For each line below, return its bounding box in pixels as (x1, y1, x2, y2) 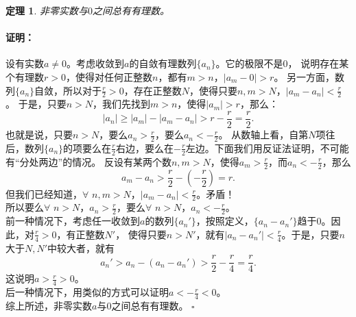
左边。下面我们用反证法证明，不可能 (185, 140, 349, 155)
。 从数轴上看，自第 (218, 127, 309, 142)
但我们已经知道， (5, 186, 82, 201)
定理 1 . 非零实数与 (5, 3, 88, 17)
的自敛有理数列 (129, 56, 197, 71)
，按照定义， (195, 214, 254, 228)
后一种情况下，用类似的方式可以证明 (5, 285, 169, 299)
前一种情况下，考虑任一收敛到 (5, 214, 140, 228)
